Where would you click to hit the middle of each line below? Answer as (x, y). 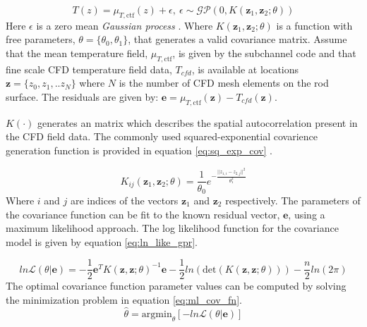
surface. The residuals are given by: (82, 96)
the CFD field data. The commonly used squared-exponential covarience (162, 136)
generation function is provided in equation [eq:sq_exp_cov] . (139, 150)
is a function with (314, 25)
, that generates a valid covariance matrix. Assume (237, 39)
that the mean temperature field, (77, 53)
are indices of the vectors (124, 200)
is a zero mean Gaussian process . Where (125, 25)
